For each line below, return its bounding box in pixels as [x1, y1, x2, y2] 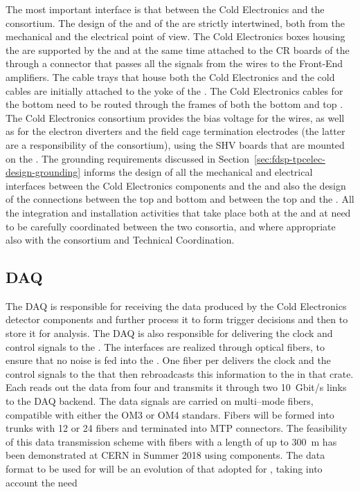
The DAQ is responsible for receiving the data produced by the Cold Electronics [6, 298, 347, 313]
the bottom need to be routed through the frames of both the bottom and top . [6, 97, 343, 111]
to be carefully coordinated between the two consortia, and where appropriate [6, 219, 336, 233]
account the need [6, 475, 78, 489]
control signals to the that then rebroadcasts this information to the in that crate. [6, 366, 354, 381]
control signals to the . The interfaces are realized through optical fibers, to [6, 339, 325, 354]
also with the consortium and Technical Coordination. [6, 233, 235, 247]
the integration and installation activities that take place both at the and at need [6, 205, 351, 219]
